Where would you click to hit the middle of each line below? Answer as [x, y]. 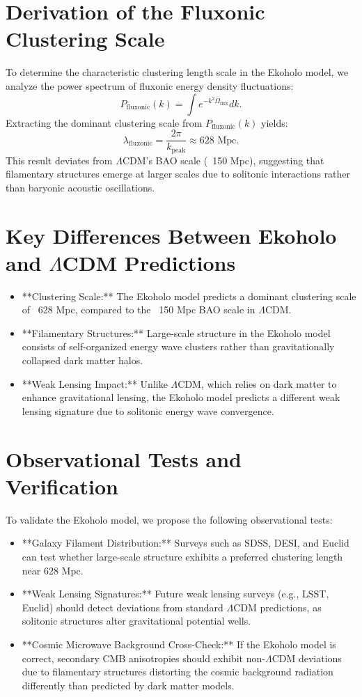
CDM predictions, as [277, 607]
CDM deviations [307, 658]
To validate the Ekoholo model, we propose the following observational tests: [169, 519]
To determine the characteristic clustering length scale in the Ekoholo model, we [177, 72]
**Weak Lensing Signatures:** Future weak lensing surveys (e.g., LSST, [175, 594]
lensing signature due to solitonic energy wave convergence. [148, 410]
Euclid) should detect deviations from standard [123, 607]
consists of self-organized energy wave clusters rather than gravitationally [178, 346]
